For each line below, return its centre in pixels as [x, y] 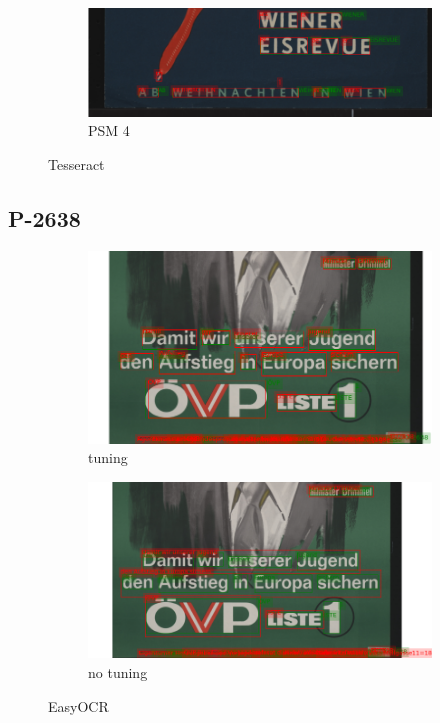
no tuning [118, 672]
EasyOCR [78, 705]
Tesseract [76, 163]
